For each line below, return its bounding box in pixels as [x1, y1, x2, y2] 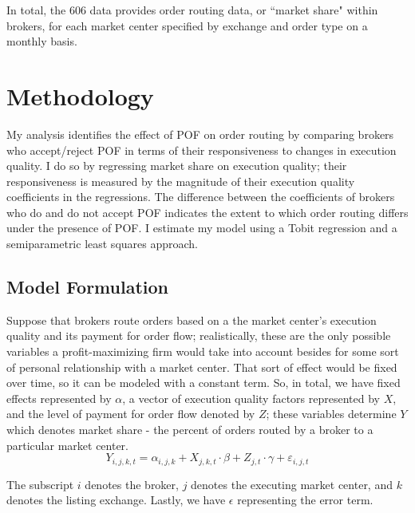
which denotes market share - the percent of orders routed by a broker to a [6, 421, 373, 438]
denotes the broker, [85, 476, 179, 492]
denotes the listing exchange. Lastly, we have [6, 491, 226, 508]
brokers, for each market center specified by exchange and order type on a [6, 17, 368, 34]
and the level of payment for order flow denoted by [6, 405, 255, 422]
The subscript [6, 476, 74, 492]
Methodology [6, 79, 154, 112]
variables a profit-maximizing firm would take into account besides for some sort [6, 343, 399, 360]
